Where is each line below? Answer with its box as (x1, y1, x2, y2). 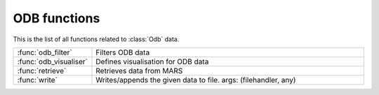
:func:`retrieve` (17, 66, 67, 75)
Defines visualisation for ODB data (95, 57, 209, 66)
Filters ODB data (95, 47, 150, 57)
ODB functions (13, 10, 100, 26)
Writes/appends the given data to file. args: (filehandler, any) (95, 75, 296, 85)
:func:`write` (17, 75, 58, 85)
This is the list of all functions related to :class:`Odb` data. (13, 35, 180, 43)
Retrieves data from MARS (95, 66, 183, 75)
